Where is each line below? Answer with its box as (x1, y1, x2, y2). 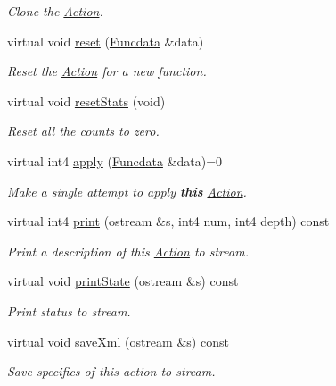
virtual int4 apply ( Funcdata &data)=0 (7, 151, 223, 170)
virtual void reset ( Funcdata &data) (7, 31, 204, 50)
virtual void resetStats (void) (7, 91, 166, 110)
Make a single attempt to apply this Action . (7, 181, 247, 200)
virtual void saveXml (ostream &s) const (7, 331, 229, 350)
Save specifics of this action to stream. (7, 362, 216, 381)
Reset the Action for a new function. (7, 62, 207, 80)
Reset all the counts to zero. (7, 122, 160, 140)
